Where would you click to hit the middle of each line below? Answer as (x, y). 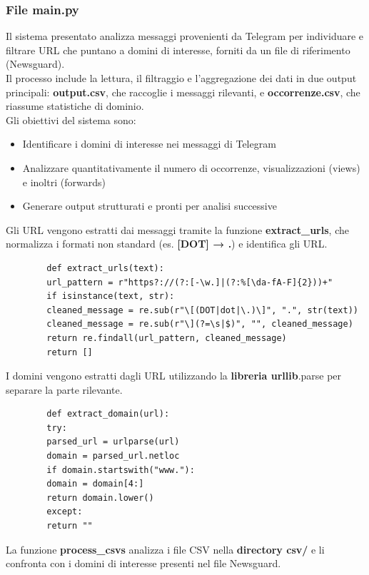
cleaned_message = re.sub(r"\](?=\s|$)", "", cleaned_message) (200, 324)
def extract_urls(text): (105, 268)
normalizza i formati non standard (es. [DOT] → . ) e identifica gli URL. (167, 244)
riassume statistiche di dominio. (75, 106)
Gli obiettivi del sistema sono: (71, 119)
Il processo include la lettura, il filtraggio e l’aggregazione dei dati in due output (181, 78)
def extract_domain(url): (108, 414)
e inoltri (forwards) (64, 182)
